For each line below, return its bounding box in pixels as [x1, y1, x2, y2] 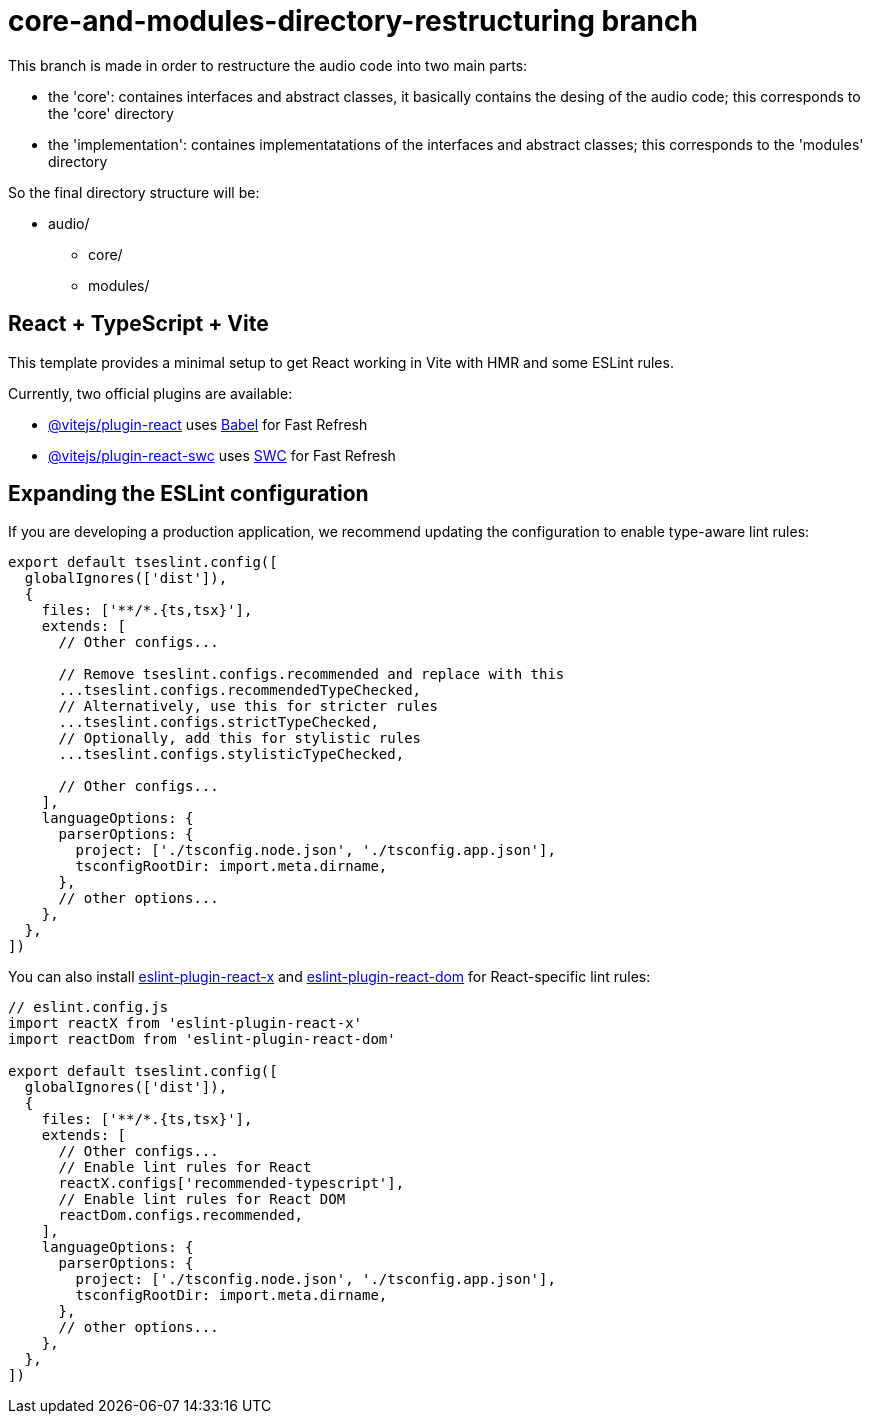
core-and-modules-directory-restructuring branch [8, 4, 698, 38]
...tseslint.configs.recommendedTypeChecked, [58, 682, 422, 699]
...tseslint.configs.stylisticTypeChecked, [58, 746, 405, 763]
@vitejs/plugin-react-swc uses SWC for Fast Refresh [48, 446, 396, 464]
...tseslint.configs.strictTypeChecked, [58, 714, 379, 731]
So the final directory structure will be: [8, 183, 260, 201]
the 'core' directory [48, 104, 174, 122]
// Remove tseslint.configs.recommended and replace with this [58, 666, 565, 683]
